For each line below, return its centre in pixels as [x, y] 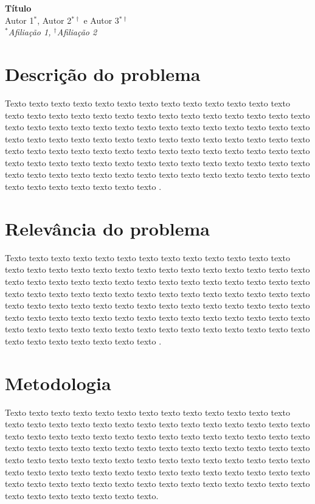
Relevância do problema [108, 228]
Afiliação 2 [77, 32]
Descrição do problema [103, 73]
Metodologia [58, 383]
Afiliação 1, [29, 32]
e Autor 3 [101, 20]
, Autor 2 [54, 20]
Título [18, 8]
